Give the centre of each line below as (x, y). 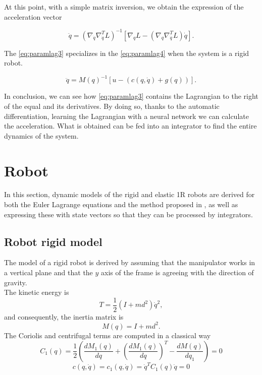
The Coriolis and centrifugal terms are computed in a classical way (108, 335)
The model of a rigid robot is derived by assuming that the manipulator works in (130, 262)
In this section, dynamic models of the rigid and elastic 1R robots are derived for (129, 194)
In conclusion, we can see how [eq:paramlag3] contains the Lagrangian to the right (131, 96)
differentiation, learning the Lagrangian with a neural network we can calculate (126, 116)
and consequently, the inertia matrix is (64, 316)
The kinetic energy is (37, 292)
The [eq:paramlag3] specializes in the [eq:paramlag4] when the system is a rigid (127, 53)
